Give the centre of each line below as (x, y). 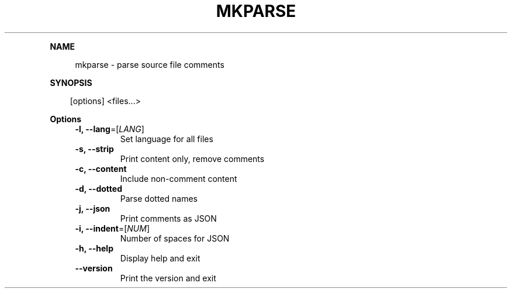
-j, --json (93, 208)
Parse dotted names (159, 198)
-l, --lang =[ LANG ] (110, 129)
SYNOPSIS (71, 82)
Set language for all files (167, 139)
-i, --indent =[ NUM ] (113, 228)
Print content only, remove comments (192, 158)
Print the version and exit (168, 278)
